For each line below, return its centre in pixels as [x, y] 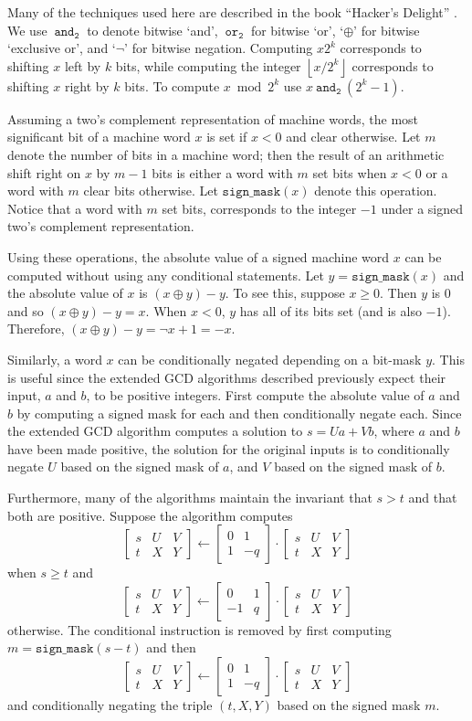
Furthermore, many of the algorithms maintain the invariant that [190, 498]
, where [394, 431]
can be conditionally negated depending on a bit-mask [270, 359]
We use [27, 30]
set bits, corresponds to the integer [259, 208]
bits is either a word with [222, 172]
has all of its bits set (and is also [330, 310]
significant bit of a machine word [99, 137]
